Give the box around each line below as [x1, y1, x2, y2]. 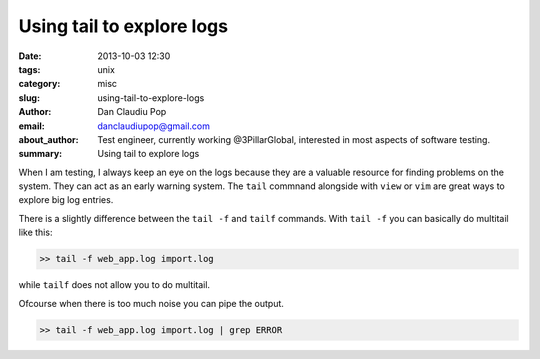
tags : [18, 63, 41, 75]
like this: [18, 226, 53, 239]
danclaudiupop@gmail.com [97, 120, 210, 132]
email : [18, 120, 45, 132]
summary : [18, 148, 63, 160]
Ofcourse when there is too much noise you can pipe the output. [18, 297, 285, 309]
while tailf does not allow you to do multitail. [18, 279, 210, 291]
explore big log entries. [18, 194, 114, 206]
